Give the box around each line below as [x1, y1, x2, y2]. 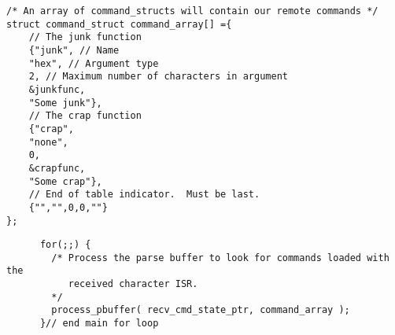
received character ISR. [68, 278, 198, 290]
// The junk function [28, 31, 142, 43]
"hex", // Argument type [28, 57, 159, 69]
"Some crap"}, [28, 175, 102, 187]
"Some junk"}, [28, 97, 102, 109]
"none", [28, 136, 68, 148]
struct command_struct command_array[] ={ [6, 18, 232, 30]
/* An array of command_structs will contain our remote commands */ [6, 6, 378, 17]
